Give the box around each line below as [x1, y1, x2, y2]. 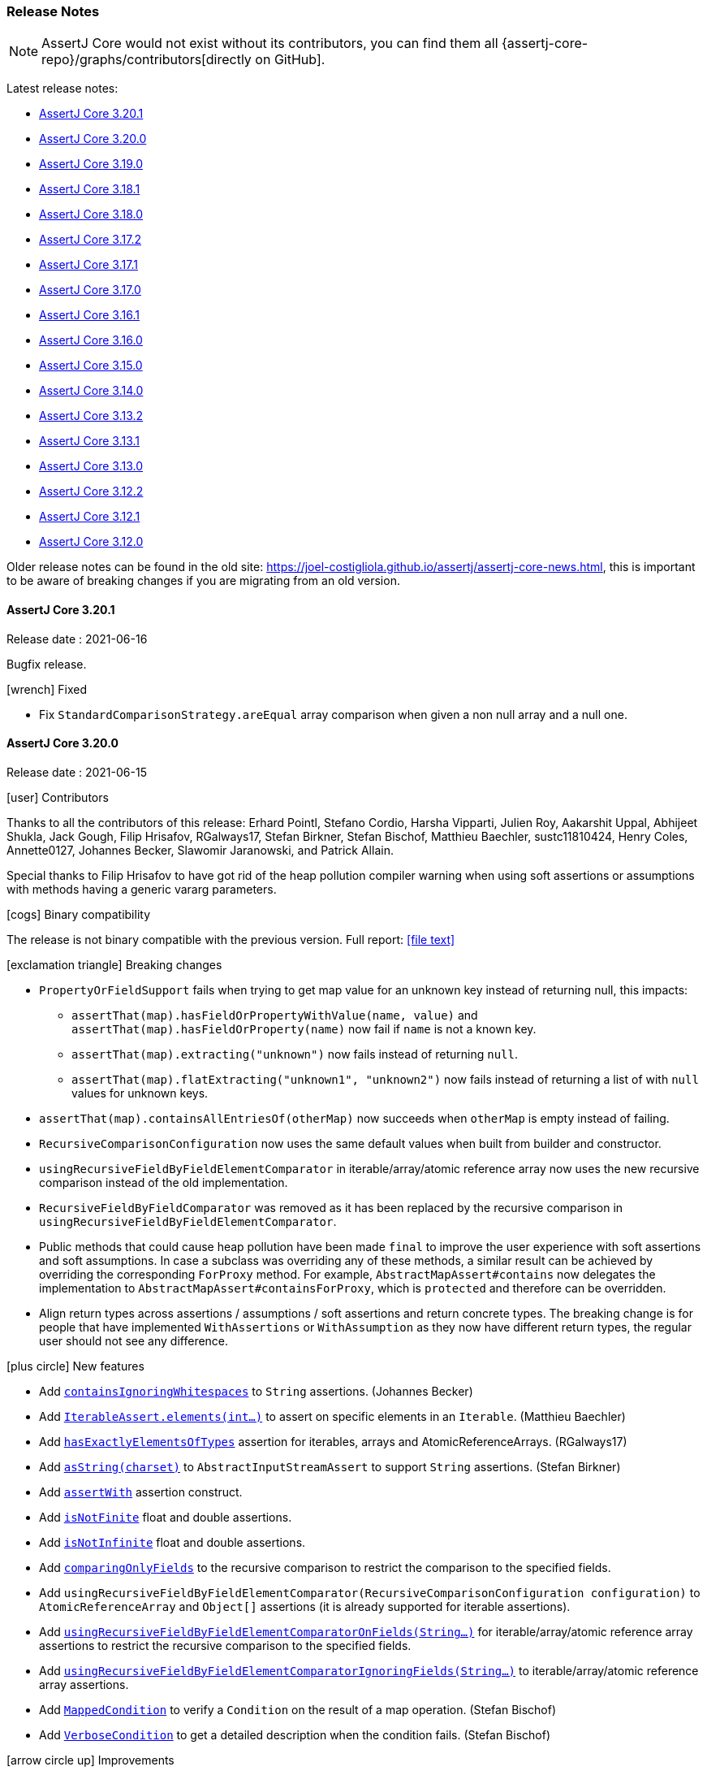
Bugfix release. [6, 656, 87, 671]
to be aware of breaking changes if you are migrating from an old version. [6, 574, 400, 588]
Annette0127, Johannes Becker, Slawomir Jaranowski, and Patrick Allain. [6, 842, 394, 857]
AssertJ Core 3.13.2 [39, 409, 144, 423]
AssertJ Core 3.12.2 [39, 484, 144, 499]
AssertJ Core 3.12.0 [39, 535, 144, 549]
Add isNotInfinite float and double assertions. [39, 1535, 306, 1549]
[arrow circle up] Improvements [6, 1752, 175, 1767]
